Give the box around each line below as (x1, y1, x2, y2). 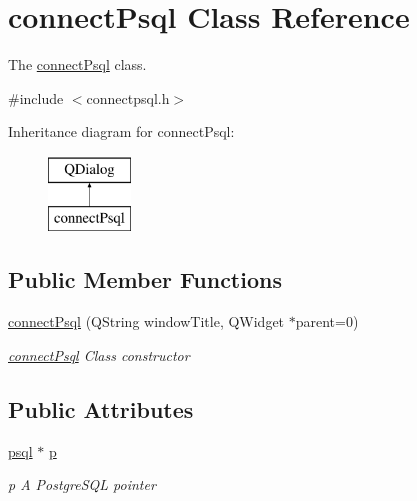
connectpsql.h (86, 87, 170, 108)
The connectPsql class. (8, 54, 147, 75)
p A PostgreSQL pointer (8, 474, 156, 495)
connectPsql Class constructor (8, 344, 190, 365)
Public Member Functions (8, 264, 282, 295)
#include (8, 87, 64, 108)
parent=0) (295, 311, 359, 332)
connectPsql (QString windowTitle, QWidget (8, 311, 285, 332)
